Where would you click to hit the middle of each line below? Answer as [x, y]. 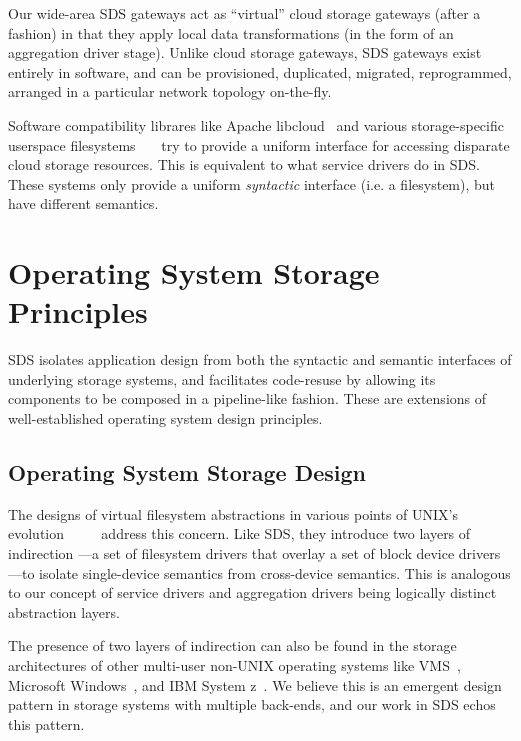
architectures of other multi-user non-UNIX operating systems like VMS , [234, 664]
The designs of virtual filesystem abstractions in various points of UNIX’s [233, 513]
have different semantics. [83, 203]
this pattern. [46, 723]
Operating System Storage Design [187, 472]
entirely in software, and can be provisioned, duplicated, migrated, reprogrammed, [260, 71]
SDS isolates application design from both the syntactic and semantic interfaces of [260, 359]
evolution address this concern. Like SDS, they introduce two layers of [239, 533]
